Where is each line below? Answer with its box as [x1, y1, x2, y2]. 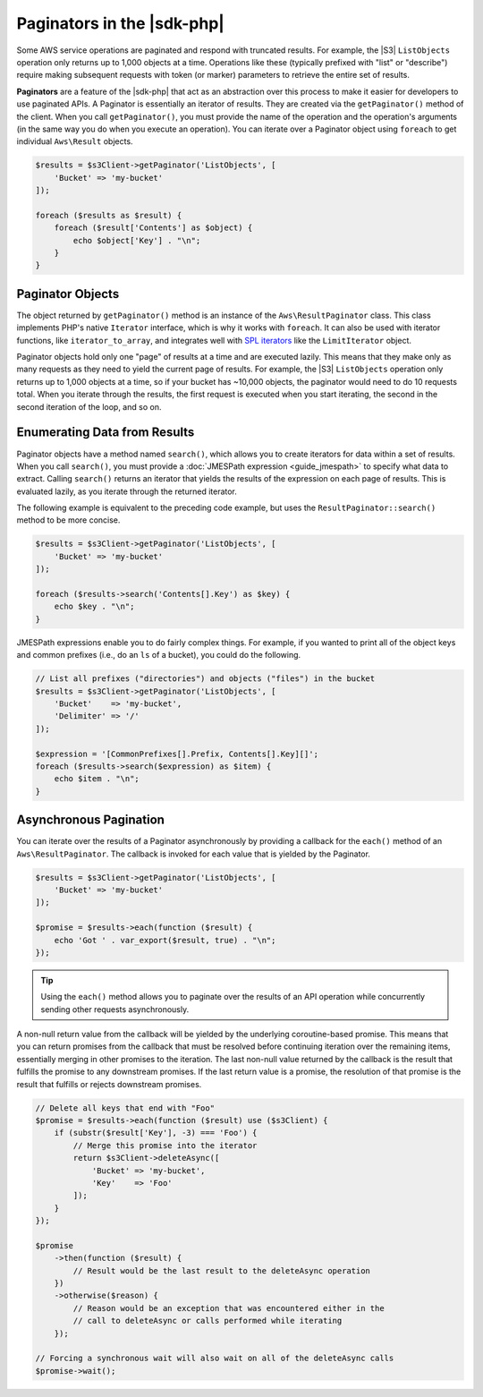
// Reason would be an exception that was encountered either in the [72, 1303, 385, 1313]
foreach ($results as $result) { [35, 210, 182, 220]
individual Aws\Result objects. [16, 136, 133, 147]
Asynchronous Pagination [16, 813, 165, 828]
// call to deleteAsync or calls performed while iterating [72, 1316, 343, 1326]
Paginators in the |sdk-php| [16, 13, 225, 33]
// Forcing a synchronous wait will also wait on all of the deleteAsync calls [35, 1353, 394, 1364]
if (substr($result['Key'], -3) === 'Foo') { [54, 1128, 258, 1138]
